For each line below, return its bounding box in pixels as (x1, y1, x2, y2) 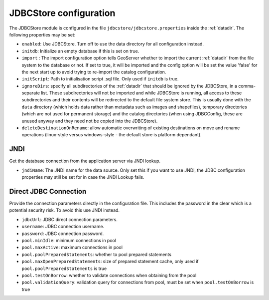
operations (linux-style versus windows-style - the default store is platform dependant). (21, 132, 202, 138)
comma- (238, 83, 256, 89)
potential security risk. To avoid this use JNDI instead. (9, 207, 120, 213)
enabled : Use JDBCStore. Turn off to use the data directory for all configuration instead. (21, 41, 204, 47)
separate (21, 90, 40, 96)
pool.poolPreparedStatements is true (21, 265, 107, 272)
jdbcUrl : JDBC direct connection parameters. (21, 216, 118, 222)
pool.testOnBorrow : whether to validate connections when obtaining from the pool (21, 272, 197, 278)
